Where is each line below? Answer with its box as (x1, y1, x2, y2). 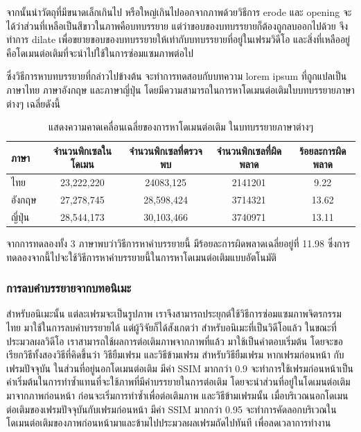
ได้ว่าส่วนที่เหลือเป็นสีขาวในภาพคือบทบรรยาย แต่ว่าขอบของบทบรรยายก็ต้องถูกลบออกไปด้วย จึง (6, 18, 349, 33)
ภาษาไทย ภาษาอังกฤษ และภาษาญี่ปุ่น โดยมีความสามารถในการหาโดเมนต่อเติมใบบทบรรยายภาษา (6, 82, 355, 97)
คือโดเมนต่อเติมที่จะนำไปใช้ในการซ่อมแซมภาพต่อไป (6, 45, 194, 60)
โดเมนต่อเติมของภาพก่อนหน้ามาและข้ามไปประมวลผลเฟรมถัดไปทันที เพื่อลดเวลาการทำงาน (6, 415, 331, 430)
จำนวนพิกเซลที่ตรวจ (129, 143, 202, 158)
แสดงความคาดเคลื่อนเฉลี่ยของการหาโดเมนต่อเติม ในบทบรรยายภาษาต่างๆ (49, 119, 313, 134)
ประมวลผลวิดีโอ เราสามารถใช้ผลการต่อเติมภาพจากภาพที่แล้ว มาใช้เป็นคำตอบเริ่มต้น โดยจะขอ (6, 333, 343, 348)
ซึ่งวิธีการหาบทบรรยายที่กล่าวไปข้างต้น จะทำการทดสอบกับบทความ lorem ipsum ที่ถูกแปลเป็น (6, 69, 347, 83)
